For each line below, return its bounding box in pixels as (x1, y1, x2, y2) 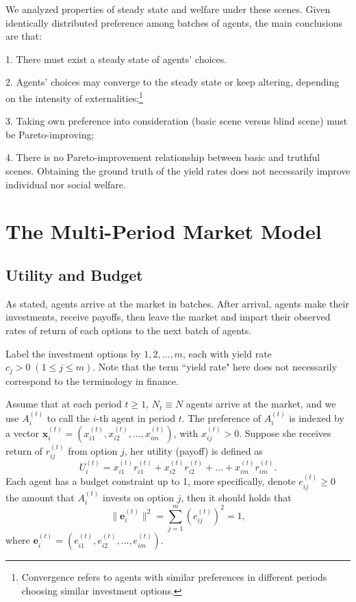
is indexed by (289, 410, 344, 425)
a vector (5, 426, 40, 440)
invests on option (103, 490, 175, 504)
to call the (47, 410, 90, 425)
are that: (5, 29, 42, 43)
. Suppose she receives (239, 426, 331, 440)
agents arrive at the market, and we (186, 397, 336, 411)
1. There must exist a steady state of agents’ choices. (5, 51, 227, 66)
